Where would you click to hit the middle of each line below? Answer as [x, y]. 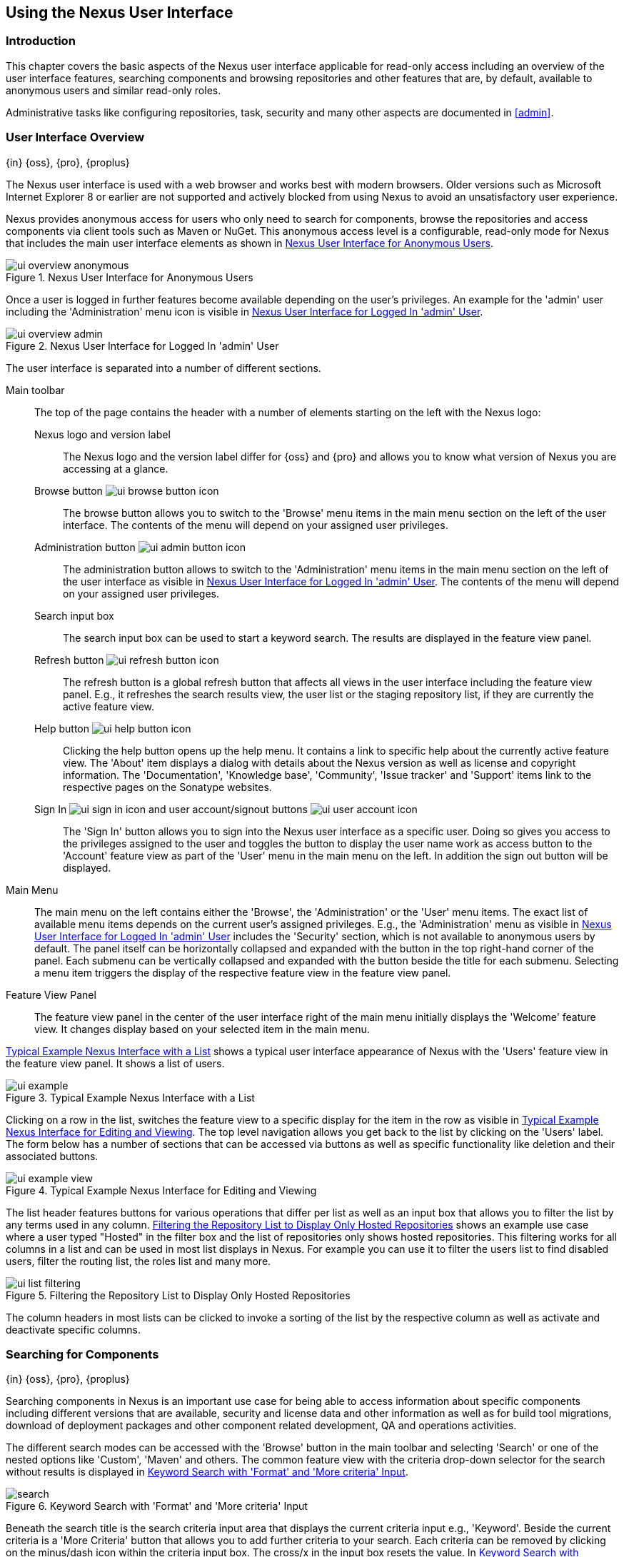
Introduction [41, 41]
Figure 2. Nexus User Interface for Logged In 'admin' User [142, 346]
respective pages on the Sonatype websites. [167, 787]
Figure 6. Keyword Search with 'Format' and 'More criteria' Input [157, 1506]
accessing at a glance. [116, 468]
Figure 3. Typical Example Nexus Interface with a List [130, 1097]
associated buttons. [52, 1156]
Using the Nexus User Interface [120, 12]
